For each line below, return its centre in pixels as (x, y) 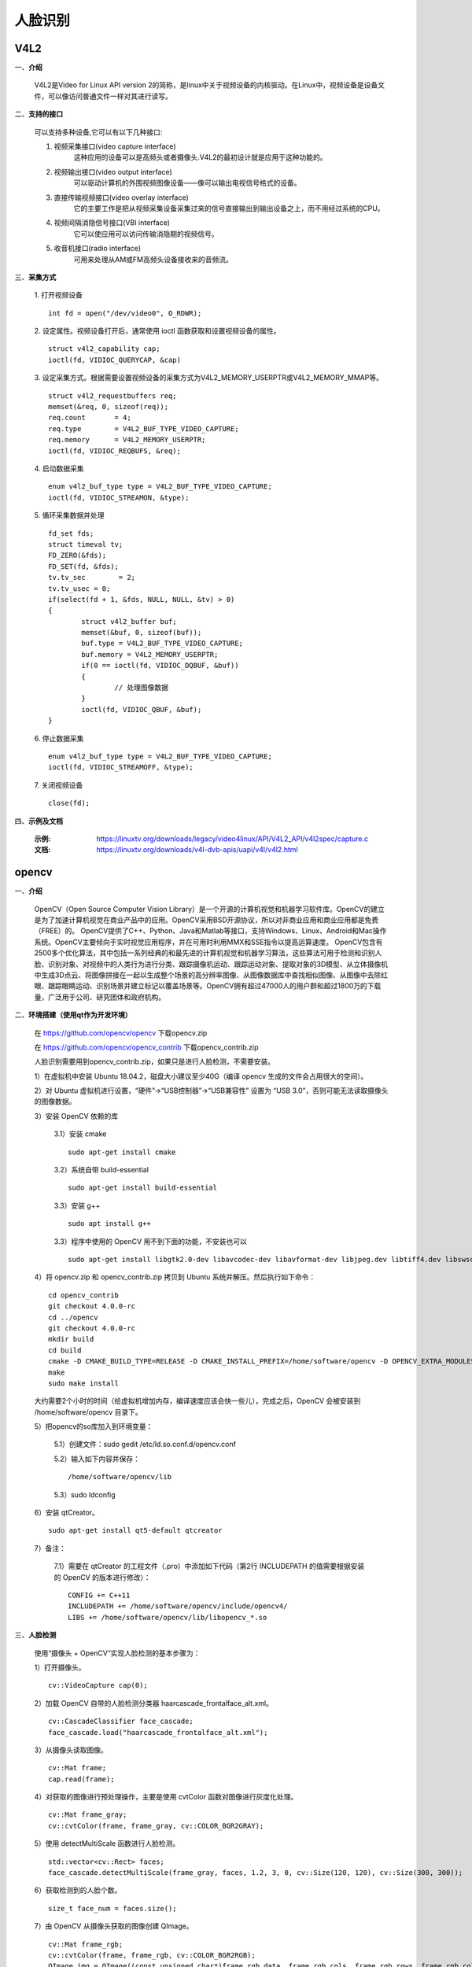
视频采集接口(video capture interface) (115, 146)
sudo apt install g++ (109, 1224)
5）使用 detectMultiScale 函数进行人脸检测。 (107, 1843)
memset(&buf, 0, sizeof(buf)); (142, 633)
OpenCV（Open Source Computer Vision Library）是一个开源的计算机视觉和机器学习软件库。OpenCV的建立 (209, 909)
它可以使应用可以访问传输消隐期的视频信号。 (146, 234)
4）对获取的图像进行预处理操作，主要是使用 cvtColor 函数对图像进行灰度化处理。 (166, 1797)
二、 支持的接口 (39, 114)
